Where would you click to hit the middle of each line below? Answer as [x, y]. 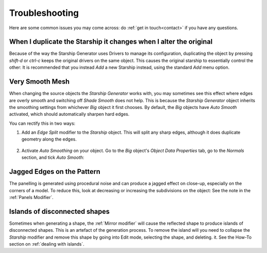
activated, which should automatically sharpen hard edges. [69, 114]
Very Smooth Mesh [39, 82]
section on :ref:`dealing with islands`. [47, 244]
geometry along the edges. [49, 139]
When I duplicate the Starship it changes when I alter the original [111, 42]
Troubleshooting [44, 13]
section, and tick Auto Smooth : [53, 157]
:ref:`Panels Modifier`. [31, 197]
